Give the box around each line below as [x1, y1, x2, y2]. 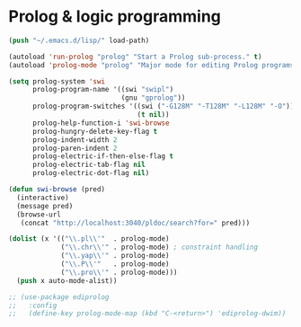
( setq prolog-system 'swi [8, 76, 105, 86]
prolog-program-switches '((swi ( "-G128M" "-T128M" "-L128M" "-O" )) [31, 102, 295, 111]
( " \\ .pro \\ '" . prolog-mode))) [60, 268, 178, 277]
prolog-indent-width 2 [31, 135, 118, 145]
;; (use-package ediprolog [8, 292, 110, 302]
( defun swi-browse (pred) [8, 185, 105, 194]
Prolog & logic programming [8, 6, 222, 27]
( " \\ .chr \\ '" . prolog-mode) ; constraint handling [60, 243, 258, 252]
